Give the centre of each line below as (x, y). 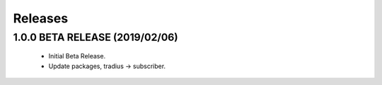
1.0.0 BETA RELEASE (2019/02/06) (95, 37)
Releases (41, 18)
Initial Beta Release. (77, 56)
